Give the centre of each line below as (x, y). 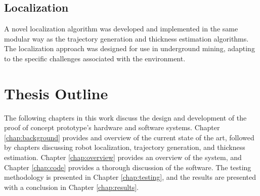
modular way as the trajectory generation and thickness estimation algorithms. (126, 38)
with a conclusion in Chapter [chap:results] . (71, 187)
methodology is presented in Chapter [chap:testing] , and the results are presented (130, 177)
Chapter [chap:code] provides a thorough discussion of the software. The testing (128, 167)
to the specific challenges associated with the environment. (95, 58)
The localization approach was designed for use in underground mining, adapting (129, 48)
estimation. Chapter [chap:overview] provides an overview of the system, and (123, 157)
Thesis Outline (56, 93)
